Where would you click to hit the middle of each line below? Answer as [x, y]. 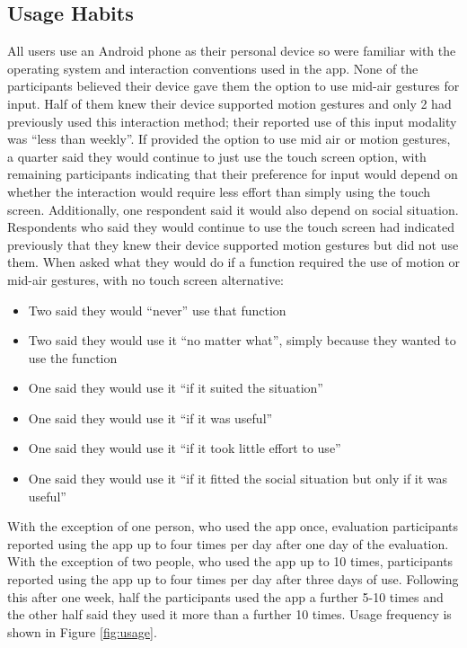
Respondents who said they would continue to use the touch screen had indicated [231, 227]
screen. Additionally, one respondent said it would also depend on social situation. [233, 209]
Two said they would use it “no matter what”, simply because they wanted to [242, 340]
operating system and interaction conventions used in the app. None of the [213, 68]
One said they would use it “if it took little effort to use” [185, 448]
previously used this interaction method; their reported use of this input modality [232, 121]
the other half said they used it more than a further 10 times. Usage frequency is [229, 614]
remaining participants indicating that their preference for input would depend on [233, 174]
